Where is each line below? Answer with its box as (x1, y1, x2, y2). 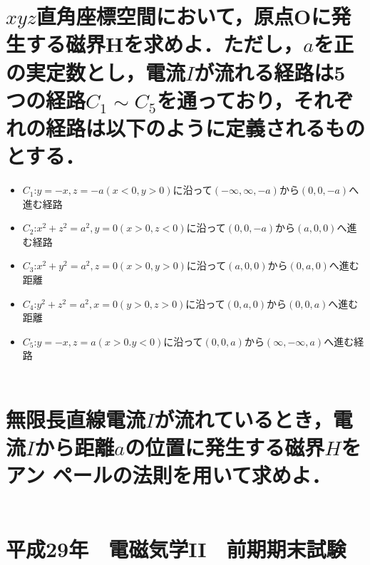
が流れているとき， (154, 404, 333, 433)
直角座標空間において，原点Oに (36, 1, 332, 31)
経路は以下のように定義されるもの (46, 113, 366, 142)
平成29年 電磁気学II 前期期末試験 (6, 534, 346, 563)
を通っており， (156, 85, 294, 114)
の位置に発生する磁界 (125, 432, 325, 461)
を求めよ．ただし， (123, 29, 304, 58)
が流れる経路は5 (194, 57, 346, 86)
